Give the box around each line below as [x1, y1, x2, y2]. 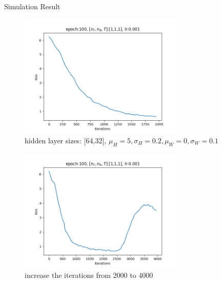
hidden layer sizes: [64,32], [25, 135, 107, 145]
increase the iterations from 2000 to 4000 [25, 269, 153, 280]
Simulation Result [4, 1, 60, 11]
